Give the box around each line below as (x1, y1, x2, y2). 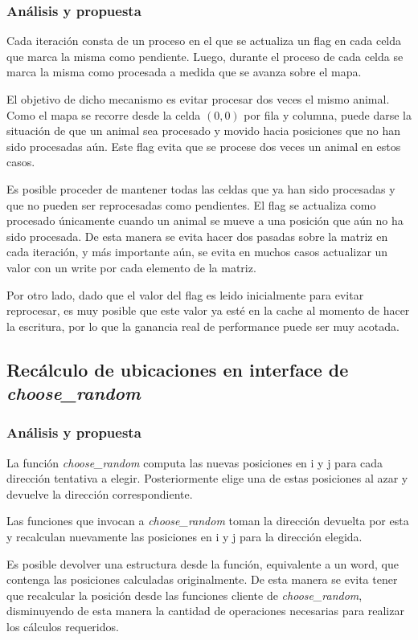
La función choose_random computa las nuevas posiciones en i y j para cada (6, 454, 383, 471)
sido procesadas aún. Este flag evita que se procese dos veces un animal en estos (6, 137, 401, 154)
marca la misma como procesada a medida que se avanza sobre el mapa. (6, 63, 362, 80)
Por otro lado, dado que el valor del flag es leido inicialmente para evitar (6, 286, 364, 303)
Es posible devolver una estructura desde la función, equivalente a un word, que (6, 555, 399, 572)
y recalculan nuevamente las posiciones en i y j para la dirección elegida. (6, 528, 363, 545)
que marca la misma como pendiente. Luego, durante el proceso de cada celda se (6, 47, 404, 64)
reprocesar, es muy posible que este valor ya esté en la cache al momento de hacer (6, 302, 410, 319)
